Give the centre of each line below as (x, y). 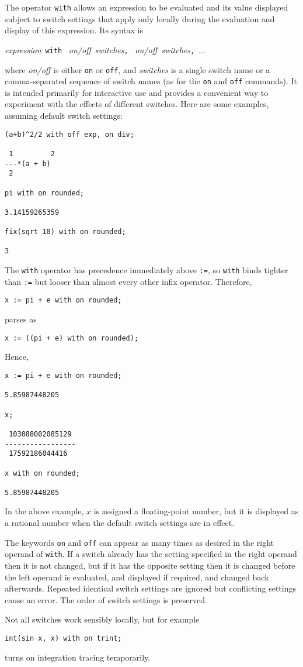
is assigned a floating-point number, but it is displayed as (196, 511)
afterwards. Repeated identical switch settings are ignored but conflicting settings (150, 588)
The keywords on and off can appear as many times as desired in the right (139, 542)
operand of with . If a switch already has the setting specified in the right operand (151, 554)
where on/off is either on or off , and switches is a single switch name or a (137, 69)
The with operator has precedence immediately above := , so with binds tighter (147, 270)
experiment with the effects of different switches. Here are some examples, (137, 104)
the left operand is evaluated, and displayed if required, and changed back (137, 577)
